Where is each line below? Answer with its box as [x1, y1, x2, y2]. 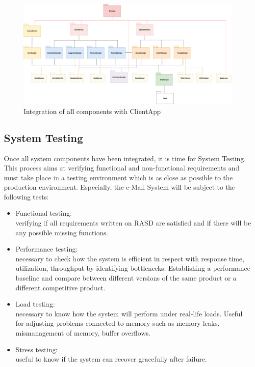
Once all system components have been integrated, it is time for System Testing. [4, 153, 246, 163]
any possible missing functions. [15, 227, 108, 237]
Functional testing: [15, 208, 72, 218]
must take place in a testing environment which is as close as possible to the [4, 172, 233, 182]
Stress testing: [15, 344, 58, 354]
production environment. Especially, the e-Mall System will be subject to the [4, 182, 235, 192]
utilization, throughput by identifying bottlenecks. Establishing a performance [15, 263, 250, 273]
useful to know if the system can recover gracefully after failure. [15, 354, 207, 364]
